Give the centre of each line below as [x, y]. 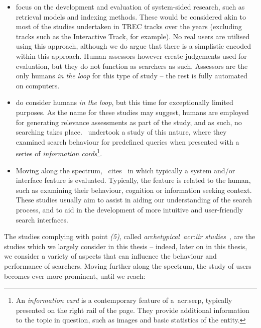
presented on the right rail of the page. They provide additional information [133, 310]
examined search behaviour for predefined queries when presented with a [127, 141]
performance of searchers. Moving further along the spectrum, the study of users [128, 265]
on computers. [38, 85]
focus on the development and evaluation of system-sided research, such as [130, 7]
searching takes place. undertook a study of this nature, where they [121, 132]
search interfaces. [42, 219]
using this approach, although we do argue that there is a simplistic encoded [134, 46]
